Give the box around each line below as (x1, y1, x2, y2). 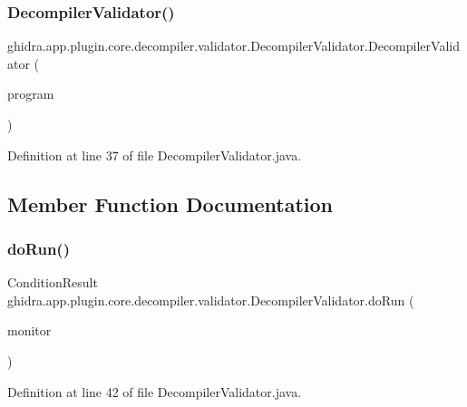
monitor (7, 321, 52, 340)
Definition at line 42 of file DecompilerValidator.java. (7, 382, 302, 401)
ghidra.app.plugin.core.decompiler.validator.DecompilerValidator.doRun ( (7, 290, 414, 309)
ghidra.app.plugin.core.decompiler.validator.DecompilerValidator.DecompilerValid (7, 36, 460, 55)
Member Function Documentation (7, 189, 334, 218)
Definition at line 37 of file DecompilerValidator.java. (7, 145, 302, 164)
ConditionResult (7, 273, 98, 292)
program (7, 84, 54, 103)
